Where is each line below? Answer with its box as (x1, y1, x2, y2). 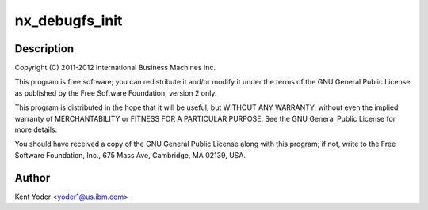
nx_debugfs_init (14, 12, 123, 29)
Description (14, 42, 75, 55)
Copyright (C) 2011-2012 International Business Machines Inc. (14, 63, 216, 73)
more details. (14, 125, 58, 134)
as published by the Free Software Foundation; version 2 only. (14, 88, 217, 98)
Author (14, 171, 51, 185)
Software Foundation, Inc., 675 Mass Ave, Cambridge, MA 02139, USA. (14, 150, 246, 159)
